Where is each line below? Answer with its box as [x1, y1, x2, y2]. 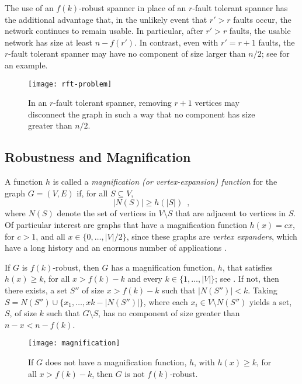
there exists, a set [5, 283, 68, 296]
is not [124, 367, 145, 379]
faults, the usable [229, 25, 291, 37]
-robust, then [53, 261, 99, 273]
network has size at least [5, 36, 92, 48]
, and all [36, 230, 65, 242]
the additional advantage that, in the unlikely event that [5, 13, 207, 25]
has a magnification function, [111, 261, 216, 273]
